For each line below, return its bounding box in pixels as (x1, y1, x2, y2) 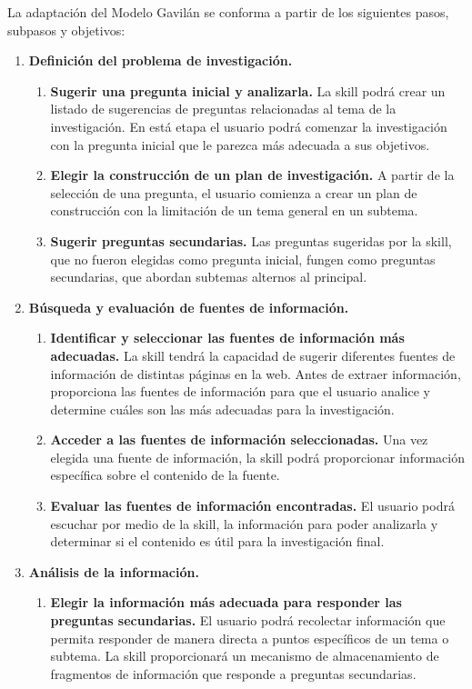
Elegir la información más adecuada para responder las (50, 593, 402, 612)
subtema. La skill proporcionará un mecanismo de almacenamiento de (50, 646, 439, 665)
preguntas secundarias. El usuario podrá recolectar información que (50, 611, 446, 630)
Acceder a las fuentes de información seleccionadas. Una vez (50, 430, 428, 449)
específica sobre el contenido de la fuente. (50, 465, 280, 484)
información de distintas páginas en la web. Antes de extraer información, (50, 364, 461, 383)
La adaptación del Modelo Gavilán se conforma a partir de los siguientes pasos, (7, 3, 449, 21)
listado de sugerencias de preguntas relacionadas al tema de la (50, 99, 397, 118)
